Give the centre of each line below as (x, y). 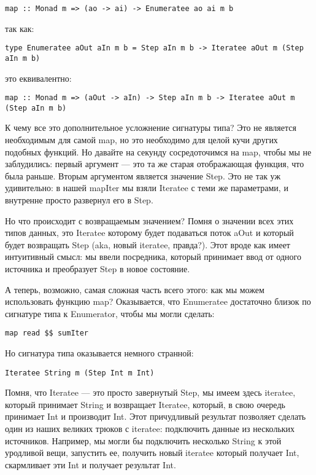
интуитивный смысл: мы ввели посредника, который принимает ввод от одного (153, 257)
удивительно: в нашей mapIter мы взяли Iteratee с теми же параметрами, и (147, 188)
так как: (20, 28)
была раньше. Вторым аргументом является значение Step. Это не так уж (143, 175)
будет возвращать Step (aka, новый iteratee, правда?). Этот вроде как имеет (148, 244)
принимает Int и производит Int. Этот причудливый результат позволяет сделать (156, 416)
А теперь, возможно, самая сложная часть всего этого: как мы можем (135, 289)
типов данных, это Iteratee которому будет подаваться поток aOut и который (149, 233)
